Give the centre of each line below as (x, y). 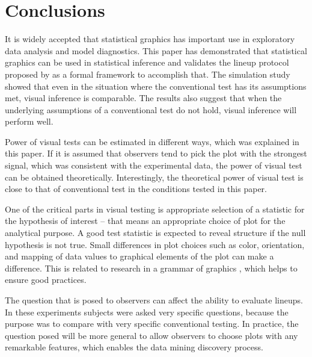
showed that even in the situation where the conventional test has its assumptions (156, 86)
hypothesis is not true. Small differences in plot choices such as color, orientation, (155, 244)
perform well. (29, 121)
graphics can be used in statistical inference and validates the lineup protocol (147, 62)
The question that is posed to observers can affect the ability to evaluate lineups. (154, 300)
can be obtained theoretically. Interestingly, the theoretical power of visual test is (154, 177)
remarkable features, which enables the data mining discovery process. (134, 347)
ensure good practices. (46, 280)
